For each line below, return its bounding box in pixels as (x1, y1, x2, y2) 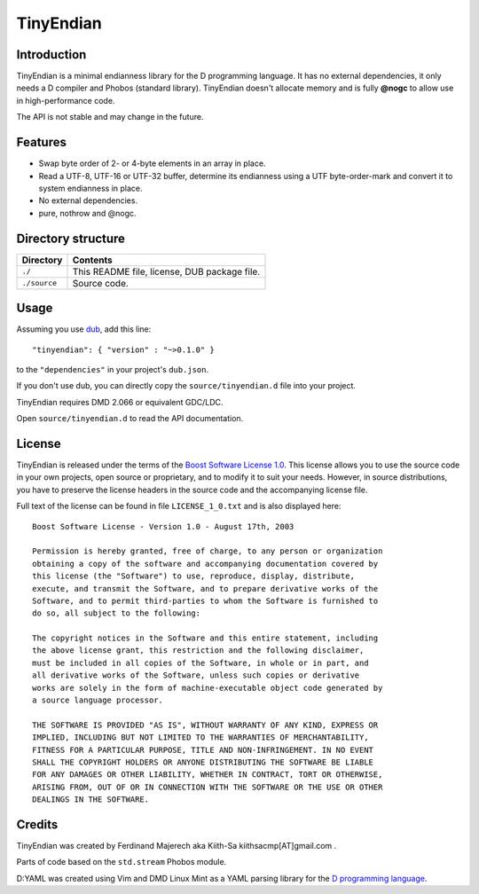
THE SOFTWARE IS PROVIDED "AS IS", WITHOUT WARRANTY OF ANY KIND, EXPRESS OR (32, 719, 379, 730)
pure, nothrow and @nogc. (38, 208, 137, 218)
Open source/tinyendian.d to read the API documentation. (16, 413, 244, 424)
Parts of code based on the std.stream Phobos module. (16, 857, 227, 867)
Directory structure (16, 231, 126, 246)
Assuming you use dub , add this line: (16, 324, 152, 334)
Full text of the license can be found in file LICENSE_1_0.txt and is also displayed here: (16, 501, 342, 512)
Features (16, 135, 67, 150)
